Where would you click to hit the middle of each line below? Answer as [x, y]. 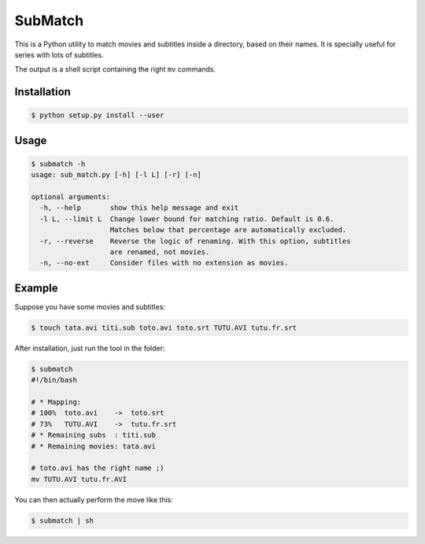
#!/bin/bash [54, 380]
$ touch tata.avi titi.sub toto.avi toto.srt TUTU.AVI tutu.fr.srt [164, 328]
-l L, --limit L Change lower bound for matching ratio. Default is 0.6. [187, 219]
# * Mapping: [56, 402]
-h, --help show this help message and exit [139, 208]
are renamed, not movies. [160, 252]
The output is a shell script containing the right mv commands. [115, 69]
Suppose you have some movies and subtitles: [90, 306]
